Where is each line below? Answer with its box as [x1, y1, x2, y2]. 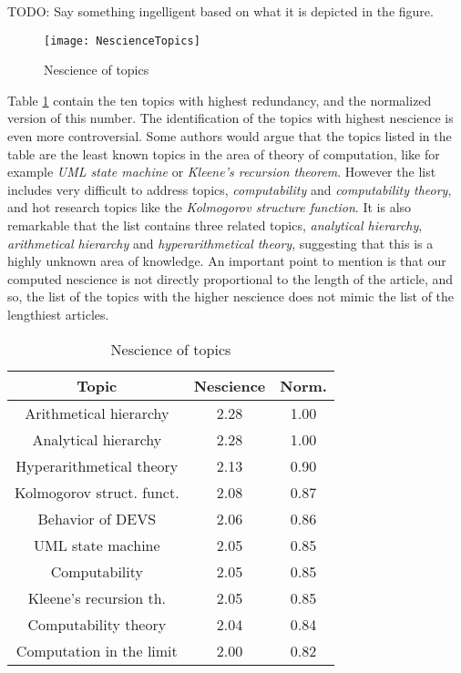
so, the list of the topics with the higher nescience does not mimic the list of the [7, 287, 455, 306]
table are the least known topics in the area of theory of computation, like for [7, 144, 440, 163]
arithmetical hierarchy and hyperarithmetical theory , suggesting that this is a [7, 233, 434, 252]
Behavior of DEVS [37, 507, 157, 529]
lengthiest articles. [7, 304, 109, 323]
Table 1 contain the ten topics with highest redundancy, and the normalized [7, 90, 432, 109]
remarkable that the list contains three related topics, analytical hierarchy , [7, 216, 423, 234]
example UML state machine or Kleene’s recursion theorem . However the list [7, 162, 436, 181]
